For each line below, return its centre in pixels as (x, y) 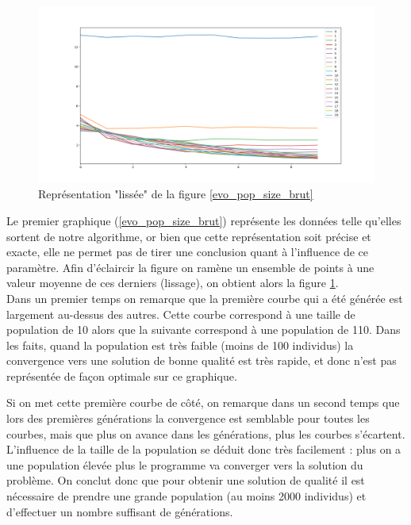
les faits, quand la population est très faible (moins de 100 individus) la (180, 345)
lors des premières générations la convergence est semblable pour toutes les (188, 418)
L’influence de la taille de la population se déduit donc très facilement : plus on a (204, 449)
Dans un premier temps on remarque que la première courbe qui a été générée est (205, 298)
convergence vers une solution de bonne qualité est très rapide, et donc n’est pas (202, 360)
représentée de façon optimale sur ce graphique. (122, 376)
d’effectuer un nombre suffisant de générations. (120, 511)
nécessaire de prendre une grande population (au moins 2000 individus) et (186, 496)
